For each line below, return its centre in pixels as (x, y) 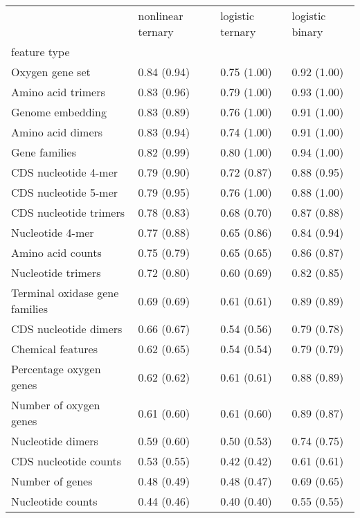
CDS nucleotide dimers (67, 329)
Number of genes (52, 481)
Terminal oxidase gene (65, 293)
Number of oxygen (56, 405)
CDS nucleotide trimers (68, 212)
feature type (40, 52)
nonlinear (161, 16)
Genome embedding (59, 112)
